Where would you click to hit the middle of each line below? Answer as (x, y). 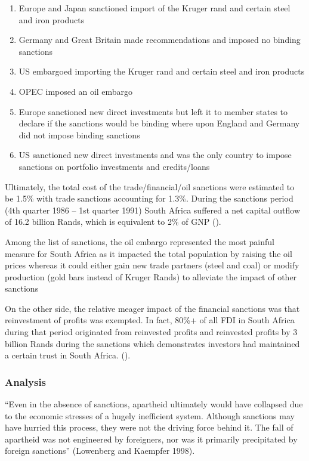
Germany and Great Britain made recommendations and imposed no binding (160, 40)
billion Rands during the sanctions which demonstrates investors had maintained (152, 343)
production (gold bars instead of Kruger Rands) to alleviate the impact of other (151, 276)
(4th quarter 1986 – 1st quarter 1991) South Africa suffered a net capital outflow (153, 210)
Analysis (26, 381)
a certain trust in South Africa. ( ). (68, 355)
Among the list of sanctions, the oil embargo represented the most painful (140, 241)
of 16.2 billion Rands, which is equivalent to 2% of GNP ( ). (113, 222)
